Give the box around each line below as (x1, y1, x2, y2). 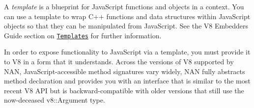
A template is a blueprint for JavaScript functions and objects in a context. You (4, 1, 244, 11)
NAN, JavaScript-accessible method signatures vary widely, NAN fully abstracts (4, 66, 245, 76)
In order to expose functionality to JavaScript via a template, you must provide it (4, 47, 251, 57)
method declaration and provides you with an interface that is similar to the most (4, 76, 251, 86)
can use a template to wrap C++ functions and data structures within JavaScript (4, 11, 251, 21)
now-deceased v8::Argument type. (4, 95, 105, 105)
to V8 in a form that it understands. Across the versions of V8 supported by (4, 56, 234, 67)
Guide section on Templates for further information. (4, 30, 162, 40)
